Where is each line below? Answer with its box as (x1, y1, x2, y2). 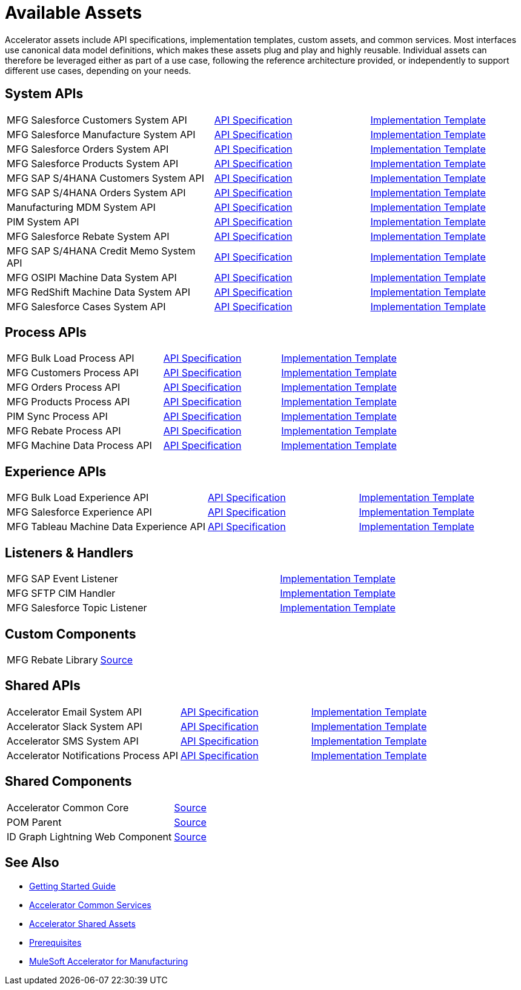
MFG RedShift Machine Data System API (7, 285, 190, 298)
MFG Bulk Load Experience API (7, 491, 149, 504)
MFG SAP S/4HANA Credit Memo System (7, 244, 196, 257)
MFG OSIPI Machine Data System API (7, 271, 177, 284)
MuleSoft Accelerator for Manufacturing (29, 955, 188, 966)
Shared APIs (5, 678, 81, 694)
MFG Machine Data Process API (7, 439, 152, 452)
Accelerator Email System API (7, 705, 142, 718)
